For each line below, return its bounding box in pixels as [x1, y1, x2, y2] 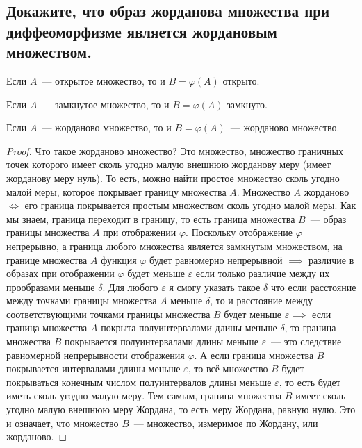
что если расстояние [270, 279, 356, 294]
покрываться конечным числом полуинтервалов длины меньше [6, 374, 272, 389]
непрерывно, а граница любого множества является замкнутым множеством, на [6, 238, 343, 253]
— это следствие [271, 334, 342, 349]
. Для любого [102, 279, 158, 294]
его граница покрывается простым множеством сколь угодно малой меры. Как [24, 198, 356, 213]
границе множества [6, 252, 88, 267]
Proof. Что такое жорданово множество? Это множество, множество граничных [6, 143, 343, 158]
